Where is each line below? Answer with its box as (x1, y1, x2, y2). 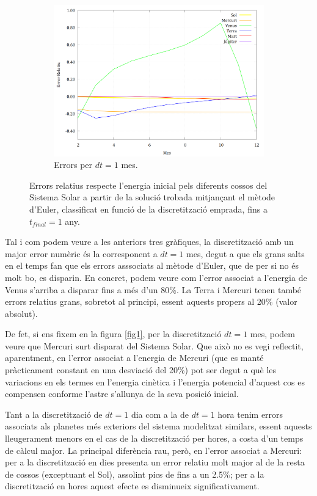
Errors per (54, 158, 93, 171)
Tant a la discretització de (5, 407, 103, 420)
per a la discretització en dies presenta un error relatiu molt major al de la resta (5, 456, 305, 469)
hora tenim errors (217, 407, 283, 420)
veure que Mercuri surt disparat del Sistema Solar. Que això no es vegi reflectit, (5, 339, 304, 352)
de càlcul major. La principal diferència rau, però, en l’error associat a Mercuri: (5, 443, 302, 456)
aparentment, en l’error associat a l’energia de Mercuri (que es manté (5, 351, 264, 364)
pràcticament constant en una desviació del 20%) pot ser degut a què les (5, 363, 277, 376)
